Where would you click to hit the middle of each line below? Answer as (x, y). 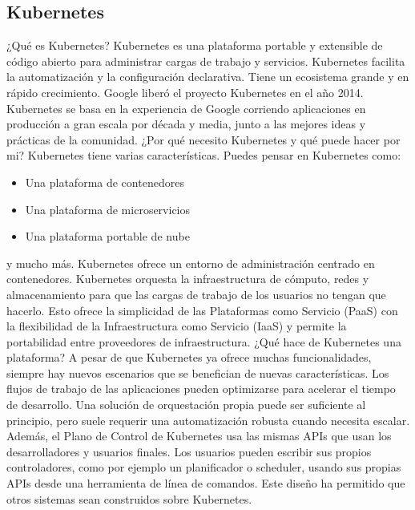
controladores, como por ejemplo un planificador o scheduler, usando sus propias (204, 467)
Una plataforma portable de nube (107, 236)
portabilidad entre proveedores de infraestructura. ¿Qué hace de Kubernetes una (204, 341)
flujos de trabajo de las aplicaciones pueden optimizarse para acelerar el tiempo (201, 389)
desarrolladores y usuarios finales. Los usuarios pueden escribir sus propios (189, 451)
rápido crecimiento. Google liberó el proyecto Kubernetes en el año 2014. (185, 92)
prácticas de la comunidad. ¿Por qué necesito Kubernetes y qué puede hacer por (203, 139)
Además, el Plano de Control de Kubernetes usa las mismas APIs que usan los (199, 436)
